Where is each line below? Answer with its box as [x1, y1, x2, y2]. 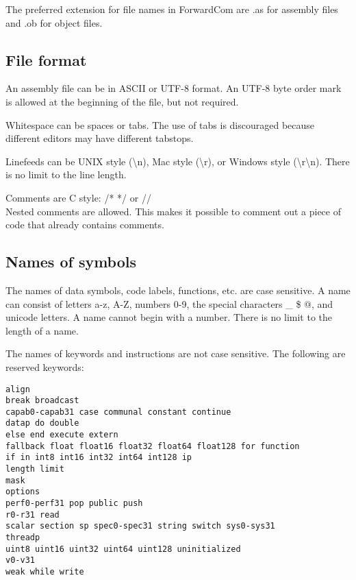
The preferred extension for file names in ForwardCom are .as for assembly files [5, 2, 338, 16]
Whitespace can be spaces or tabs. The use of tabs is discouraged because [5, 117, 315, 132]
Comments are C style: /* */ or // [5, 190, 151, 204]
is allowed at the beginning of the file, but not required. [5, 94, 239, 108]
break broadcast [5, 396, 79, 406]
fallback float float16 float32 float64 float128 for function [5, 441, 300, 451]
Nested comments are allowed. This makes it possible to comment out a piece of [5, 204, 341, 218]
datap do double [5, 418, 79, 428]
